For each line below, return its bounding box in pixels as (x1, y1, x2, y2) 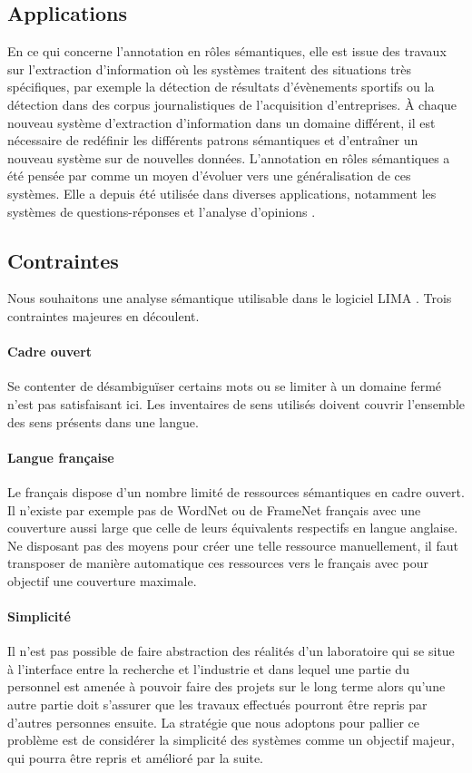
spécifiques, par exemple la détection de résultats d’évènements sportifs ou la (7, 77, 435, 96)
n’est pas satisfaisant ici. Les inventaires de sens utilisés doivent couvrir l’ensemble (7, 394, 466, 413)
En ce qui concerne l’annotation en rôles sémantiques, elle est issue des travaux (7, 42, 447, 61)
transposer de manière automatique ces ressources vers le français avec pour (7, 553, 429, 572)
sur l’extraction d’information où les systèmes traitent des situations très (7, 59, 411, 78)
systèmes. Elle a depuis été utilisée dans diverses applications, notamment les (7, 183, 437, 202)
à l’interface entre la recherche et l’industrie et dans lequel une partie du (7, 659, 409, 678)
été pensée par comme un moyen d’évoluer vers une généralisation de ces (7, 166, 411, 185)
